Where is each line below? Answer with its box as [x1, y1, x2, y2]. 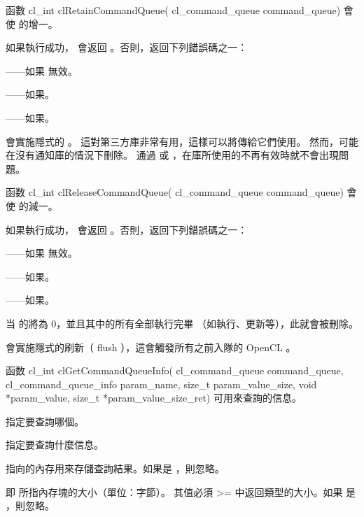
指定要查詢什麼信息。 [6, 437, 104, 452]
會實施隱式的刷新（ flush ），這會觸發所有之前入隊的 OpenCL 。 [6, 339, 296, 354]
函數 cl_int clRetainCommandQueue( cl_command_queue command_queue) [6, 3, 341, 17]
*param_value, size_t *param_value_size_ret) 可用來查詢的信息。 [6, 390, 302, 405]
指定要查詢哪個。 [6, 413, 84, 428]
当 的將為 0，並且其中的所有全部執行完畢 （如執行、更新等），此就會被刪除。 [6, 316, 358, 330]
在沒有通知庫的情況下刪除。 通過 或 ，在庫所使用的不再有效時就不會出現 [6, 148, 339, 162]
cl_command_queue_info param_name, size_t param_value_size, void [6, 376, 317, 391]
